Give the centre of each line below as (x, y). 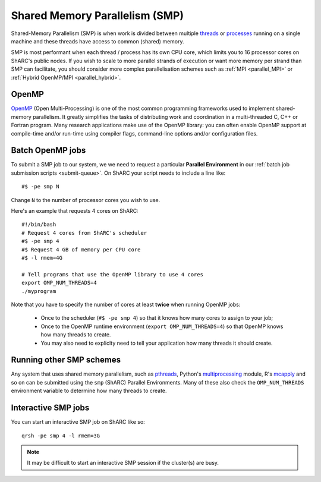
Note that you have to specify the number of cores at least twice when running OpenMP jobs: (126, 304)
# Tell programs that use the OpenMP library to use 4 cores (112, 274)
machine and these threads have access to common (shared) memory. (97, 41)
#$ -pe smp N (40, 187)
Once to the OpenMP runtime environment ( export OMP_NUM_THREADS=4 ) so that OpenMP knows (162, 326)
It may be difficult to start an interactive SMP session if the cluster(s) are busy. (123, 463)
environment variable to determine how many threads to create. (89, 391)
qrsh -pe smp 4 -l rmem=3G (61, 436)
